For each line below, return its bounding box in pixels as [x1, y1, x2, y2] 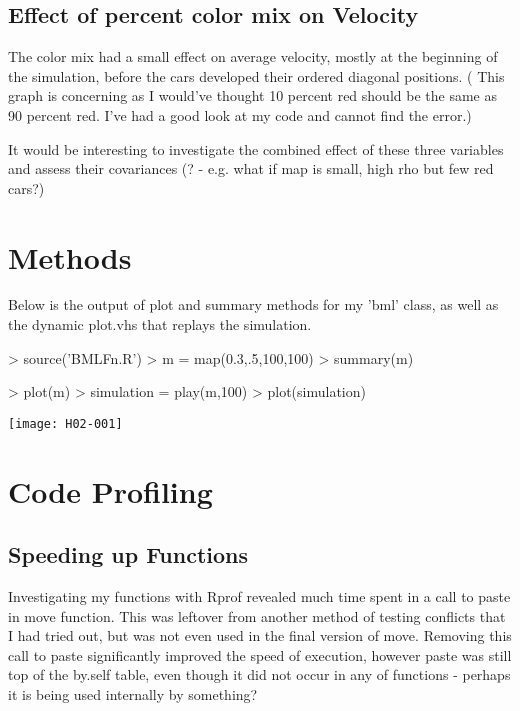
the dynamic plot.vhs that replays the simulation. [8, 314, 312, 335]
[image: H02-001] [8, 416, 123, 431]
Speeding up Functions [8, 539, 249, 570]
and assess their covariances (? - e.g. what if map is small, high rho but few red [8, 158, 494, 179]
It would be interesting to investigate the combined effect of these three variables [8, 138, 504, 159]
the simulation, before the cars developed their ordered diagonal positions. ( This [8, 65, 505, 86]
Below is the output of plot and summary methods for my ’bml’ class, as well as [8, 294, 499, 315]
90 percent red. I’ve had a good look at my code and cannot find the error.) [8, 104, 472, 125]
